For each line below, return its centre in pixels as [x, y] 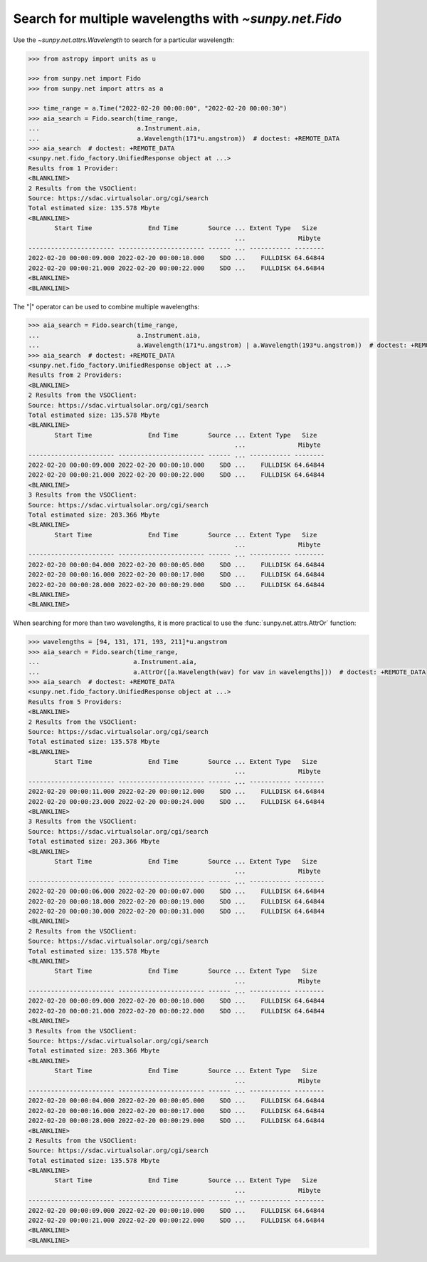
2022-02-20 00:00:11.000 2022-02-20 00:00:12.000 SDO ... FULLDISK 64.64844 [176, 792]
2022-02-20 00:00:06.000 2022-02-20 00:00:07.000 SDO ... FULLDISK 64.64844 [176, 891]
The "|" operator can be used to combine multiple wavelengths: [106, 306]
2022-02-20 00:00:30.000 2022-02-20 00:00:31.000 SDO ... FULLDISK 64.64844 [176, 911]
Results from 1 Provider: [73, 168]
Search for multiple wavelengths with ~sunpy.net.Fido [177, 19]
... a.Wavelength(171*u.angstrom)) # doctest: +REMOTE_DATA [184, 138]
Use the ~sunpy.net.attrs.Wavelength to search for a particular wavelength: [124, 40]
